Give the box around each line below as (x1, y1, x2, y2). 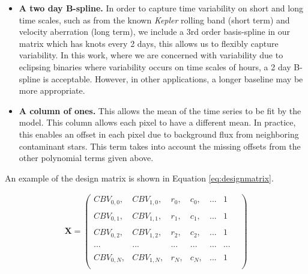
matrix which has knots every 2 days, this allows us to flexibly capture (19, 37, 279, 49)
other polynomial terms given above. (19, 151, 154, 164)
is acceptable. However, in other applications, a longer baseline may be (43, 72, 303, 85)
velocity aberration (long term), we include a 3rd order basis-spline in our (19, 25, 291, 38)
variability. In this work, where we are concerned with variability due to (19, 49, 283, 61)
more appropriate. (19, 84, 85, 97)
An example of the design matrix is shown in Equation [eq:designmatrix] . (5, 171, 274, 184)
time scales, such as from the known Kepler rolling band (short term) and (19, 13, 290, 26)
